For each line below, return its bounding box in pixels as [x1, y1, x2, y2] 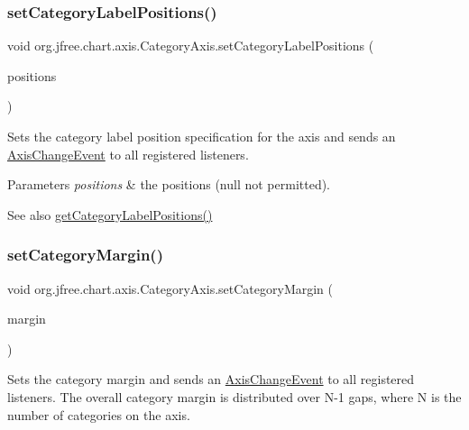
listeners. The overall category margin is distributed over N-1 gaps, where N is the [7, 387, 462, 406]
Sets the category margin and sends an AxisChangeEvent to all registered [7, 370, 415, 389]
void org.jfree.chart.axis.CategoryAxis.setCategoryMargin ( [7, 279, 334, 297]
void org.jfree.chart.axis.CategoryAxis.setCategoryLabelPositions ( [7, 36, 374, 55]
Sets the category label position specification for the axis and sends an [7, 127, 396, 145]
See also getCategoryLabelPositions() [7, 205, 213, 224]
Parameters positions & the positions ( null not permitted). [7, 175, 331, 194]
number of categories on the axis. [7, 405, 190, 424]
